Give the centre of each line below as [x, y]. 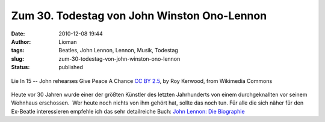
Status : [20, 67]
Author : [21, 41]
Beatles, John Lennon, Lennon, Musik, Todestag [119, 50]
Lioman [68, 41]
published [71, 67]
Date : [18, 34]
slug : [17, 59]
